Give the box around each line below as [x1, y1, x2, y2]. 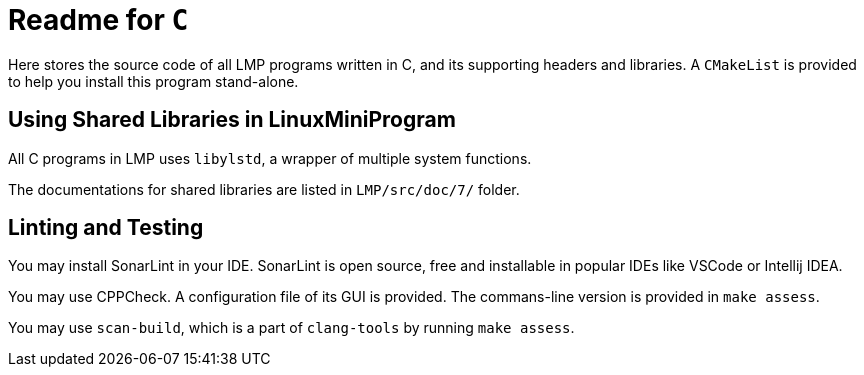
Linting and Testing [8, 215, 204, 241]
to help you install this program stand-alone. [8, 72, 299, 90]
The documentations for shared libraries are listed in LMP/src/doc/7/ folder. [8, 180, 520, 198]
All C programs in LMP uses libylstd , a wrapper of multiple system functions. [8, 149, 532, 167]
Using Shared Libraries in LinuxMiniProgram [8, 107, 456, 133]
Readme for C [8, 3, 189, 37]
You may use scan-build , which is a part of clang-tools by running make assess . [8, 319, 575, 337]
